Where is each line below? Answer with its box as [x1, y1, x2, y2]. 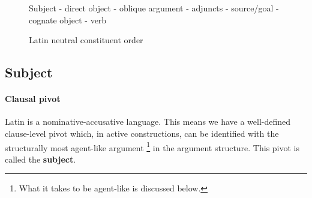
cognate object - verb [29, 13, 107, 26]
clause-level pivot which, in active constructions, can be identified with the [5, 127, 279, 139]
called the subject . [5, 152, 76, 165]
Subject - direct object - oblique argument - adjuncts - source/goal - [29, 2, 279, 14]
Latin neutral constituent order [29, 34, 143, 46]
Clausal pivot [5, 92, 61, 105]
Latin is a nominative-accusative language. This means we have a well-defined [5, 115, 291, 128]
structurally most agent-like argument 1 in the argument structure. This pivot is [5, 139, 300, 154]
